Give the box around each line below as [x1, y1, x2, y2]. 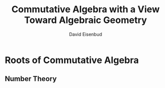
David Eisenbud [69, 31, 102, 37]
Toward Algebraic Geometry [24, 14, 147, 26]
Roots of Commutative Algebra [5, 54, 139, 66]
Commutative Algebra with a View [11, 4, 160, 15]
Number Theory [5, 75, 57, 83]
